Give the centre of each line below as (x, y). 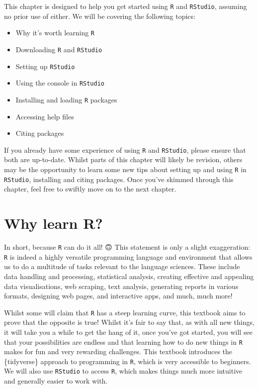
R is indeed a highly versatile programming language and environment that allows (128, 256)
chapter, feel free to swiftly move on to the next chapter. (90, 189)
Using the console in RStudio (60, 83)
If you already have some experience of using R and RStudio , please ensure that (125, 149)
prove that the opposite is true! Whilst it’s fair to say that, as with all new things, (129, 322)
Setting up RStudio (45, 66)
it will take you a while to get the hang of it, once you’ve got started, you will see (128, 332)
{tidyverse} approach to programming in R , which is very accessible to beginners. (128, 361)
